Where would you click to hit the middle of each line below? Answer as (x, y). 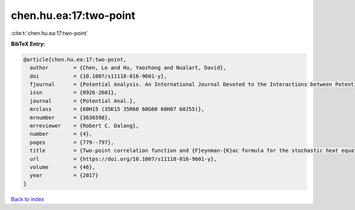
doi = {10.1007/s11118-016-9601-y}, (99, 76)
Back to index (28, 199)
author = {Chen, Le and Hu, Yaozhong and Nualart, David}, (128, 68)
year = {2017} (64, 175)
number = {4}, (61, 134)
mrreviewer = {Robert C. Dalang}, (84, 126)
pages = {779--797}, (72, 142)
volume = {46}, (63, 167)
